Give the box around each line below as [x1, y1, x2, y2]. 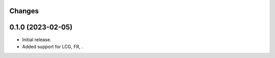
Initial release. [22, 36, 51, 43]
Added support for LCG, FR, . [22, 43, 84, 49]
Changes [9, 7, 39, 15]
